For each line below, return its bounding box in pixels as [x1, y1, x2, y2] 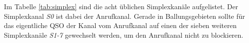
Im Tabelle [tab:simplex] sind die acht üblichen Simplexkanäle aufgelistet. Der [4, 1, 238, 11]
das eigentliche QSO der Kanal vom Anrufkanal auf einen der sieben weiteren [4, 20, 237, 30]
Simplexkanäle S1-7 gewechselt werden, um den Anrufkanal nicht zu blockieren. [4, 29, 244, 40]
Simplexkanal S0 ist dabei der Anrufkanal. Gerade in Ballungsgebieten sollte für [4, 11, 245, 21]
